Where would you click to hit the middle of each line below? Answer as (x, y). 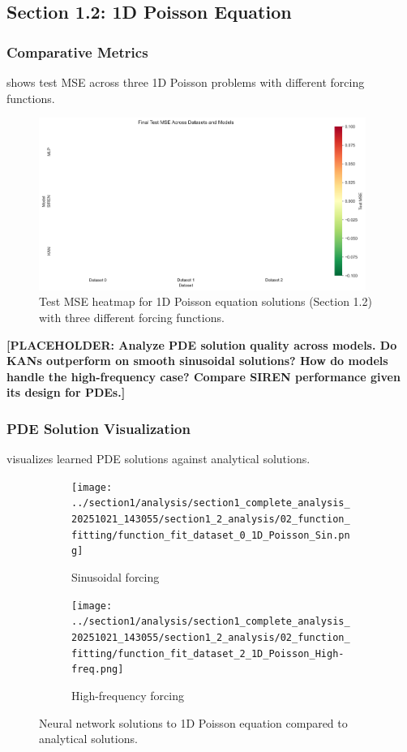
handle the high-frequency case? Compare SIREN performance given (203, 376)
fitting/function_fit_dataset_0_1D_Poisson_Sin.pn (211, 535)
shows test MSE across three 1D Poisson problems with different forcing (186, 82)
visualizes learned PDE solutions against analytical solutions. (159, 459)
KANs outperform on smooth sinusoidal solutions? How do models (197, 361)
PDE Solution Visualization (99, 428)
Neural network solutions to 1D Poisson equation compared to (193, 722)
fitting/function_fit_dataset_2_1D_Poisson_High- (208, 653)
